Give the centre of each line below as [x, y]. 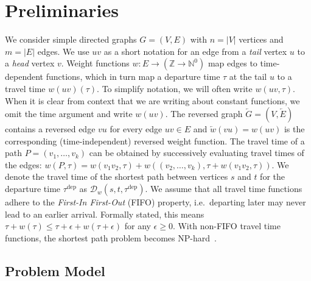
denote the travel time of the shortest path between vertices [117, 176]
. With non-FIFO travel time [226, 226]
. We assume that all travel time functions [224, 189]
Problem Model [55, 270]
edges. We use [63, 51]
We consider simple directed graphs [71, 39]
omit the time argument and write [69, 114]
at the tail [248, 76]
